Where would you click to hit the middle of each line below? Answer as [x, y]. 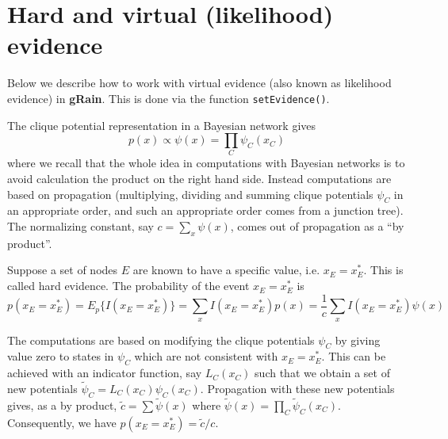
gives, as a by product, [62, 405]
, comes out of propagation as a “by [317, 226]
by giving [358, 340]
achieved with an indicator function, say [105, 373]
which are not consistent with [206, 356]
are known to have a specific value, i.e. [226, 270]
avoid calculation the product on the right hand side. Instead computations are [199, 179]
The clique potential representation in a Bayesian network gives [162, 125]
